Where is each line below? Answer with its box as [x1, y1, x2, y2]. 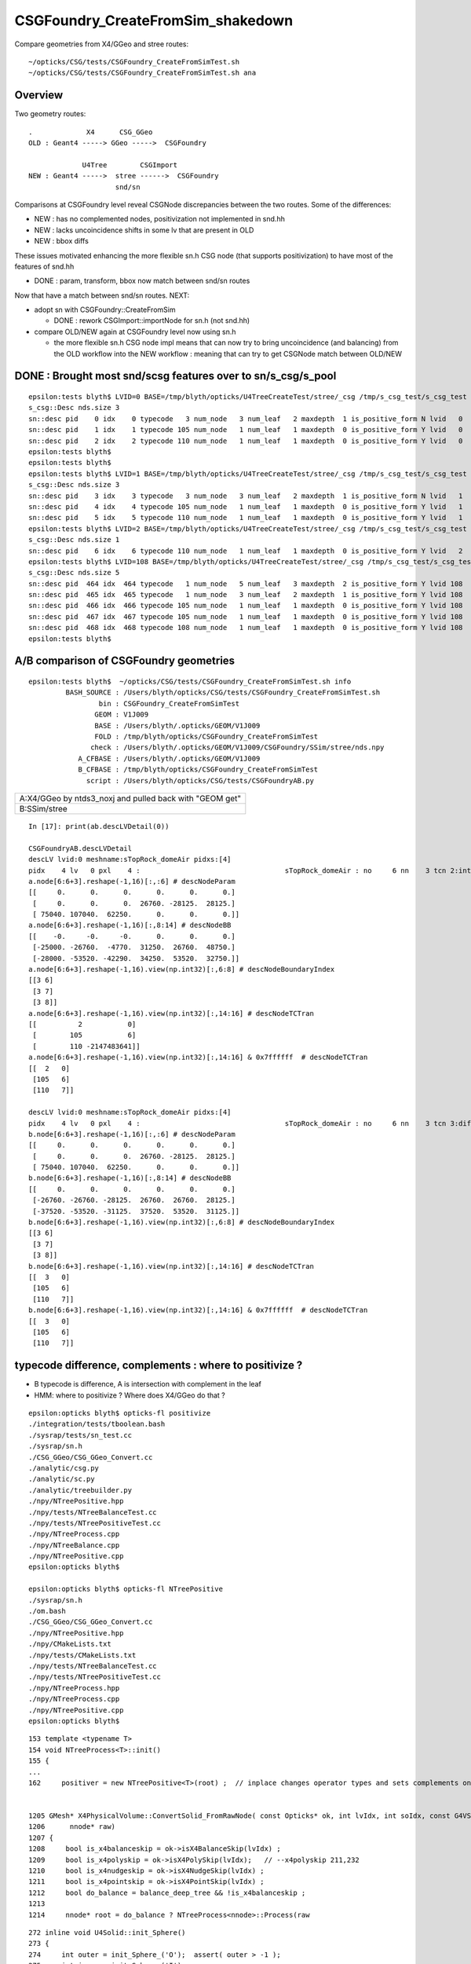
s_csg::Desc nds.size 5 [28, 568, 120, 577]
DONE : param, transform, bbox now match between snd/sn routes [34, 276, 250, 286]
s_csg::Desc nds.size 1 [28, 535, 120, 544]
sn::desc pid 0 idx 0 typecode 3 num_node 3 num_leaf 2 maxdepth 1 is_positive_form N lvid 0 [28, 414, 463, 423]
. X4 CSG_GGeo [28, 127, 153, 137]
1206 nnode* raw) [28, 1823, 116, 1831]
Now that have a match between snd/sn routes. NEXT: [14, 291, 190, 300]
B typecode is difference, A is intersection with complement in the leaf [34, 1380, 262, 1389]
